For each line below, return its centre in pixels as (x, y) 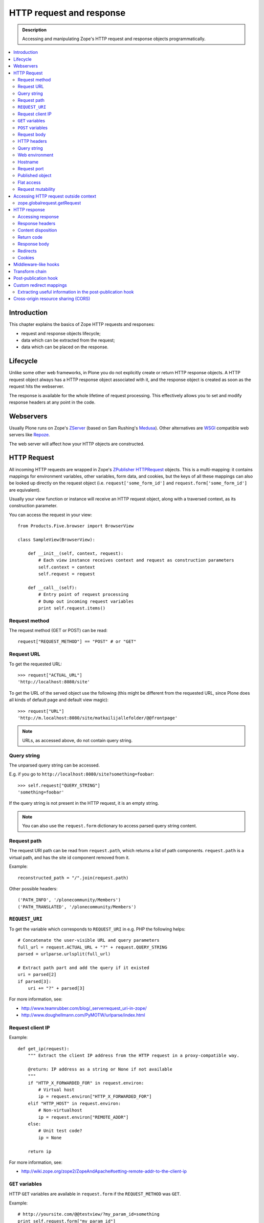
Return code (30, 237)
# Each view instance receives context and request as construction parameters (136, 560)
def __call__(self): (52, 588)
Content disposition (37, 230)
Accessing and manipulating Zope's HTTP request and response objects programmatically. (114, 39)
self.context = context (67, 567)
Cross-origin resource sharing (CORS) (52, 299)
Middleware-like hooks (36, 265)
